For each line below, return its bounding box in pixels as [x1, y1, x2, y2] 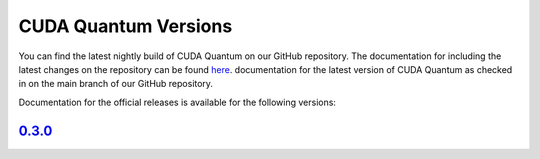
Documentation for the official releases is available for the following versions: [18, 96, 337, 108]
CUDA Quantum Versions [18, 15, 233, 37]
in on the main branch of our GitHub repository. [18, 78, 214, 90]
